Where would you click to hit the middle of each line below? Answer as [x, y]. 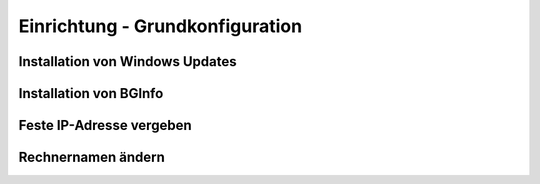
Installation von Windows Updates [127, 61]
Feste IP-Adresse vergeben [105, 125]
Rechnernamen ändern [91, 157]
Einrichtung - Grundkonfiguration [160, 26]
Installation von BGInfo [91, 93]
